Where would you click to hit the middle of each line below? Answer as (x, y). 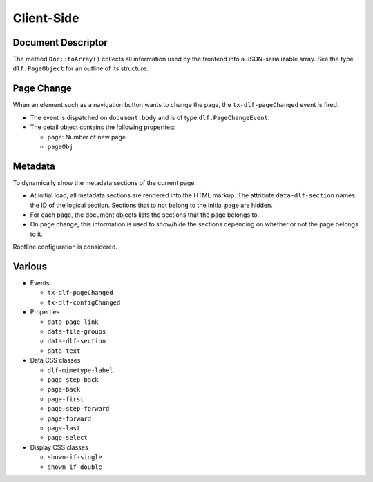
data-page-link (73, 322)
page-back (64, 389)
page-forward (69, 418)
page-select (67, 438)
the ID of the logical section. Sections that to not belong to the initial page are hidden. (151, 205)
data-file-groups (77, 332)
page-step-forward (78, 409)
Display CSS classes (59, 447)
